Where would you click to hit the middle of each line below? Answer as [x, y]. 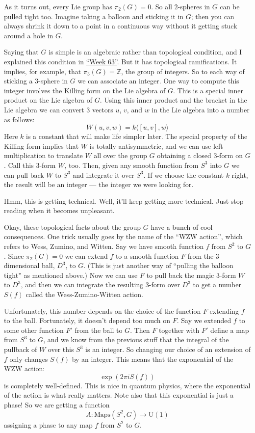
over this [61, 349]
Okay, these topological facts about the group [73, 227]
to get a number [217, 284]
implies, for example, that [43, 71]
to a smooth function [147, 256]
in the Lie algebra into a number [201, 109]
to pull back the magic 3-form [191, 275]
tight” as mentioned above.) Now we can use [71, 275]
